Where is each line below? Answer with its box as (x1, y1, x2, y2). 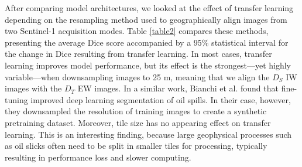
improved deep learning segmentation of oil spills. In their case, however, (30, 93, 291, 105)
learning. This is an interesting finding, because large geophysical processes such (5, 128, 292, 140)
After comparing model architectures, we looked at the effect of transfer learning (5, 2, 294, 13)
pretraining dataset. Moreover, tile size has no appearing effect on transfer (5, 116, 271, 128)
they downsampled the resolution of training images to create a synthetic (5, 105, 267, 117)
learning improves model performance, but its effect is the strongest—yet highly (5, 59, 291, 71)
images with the (5, 82, 62, 94)
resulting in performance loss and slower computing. (5, 151, 191, 163)
